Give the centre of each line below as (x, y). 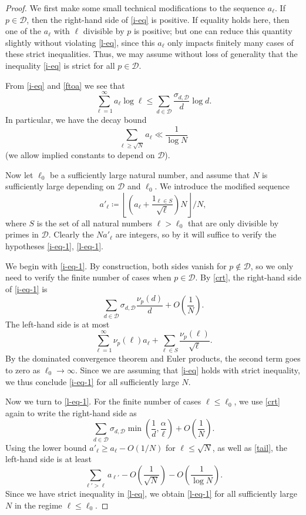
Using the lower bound (46, 447)
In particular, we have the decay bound (76, 120)
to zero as (23, 370)
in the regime (38, 505)
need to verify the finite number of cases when (88, 277)
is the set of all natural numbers (95, 223)
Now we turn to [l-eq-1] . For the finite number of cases (103, 401)
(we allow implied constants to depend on (80, 155)
